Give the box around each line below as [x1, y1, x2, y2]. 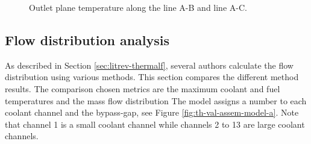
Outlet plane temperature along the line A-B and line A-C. [29, 1, 247, 13]
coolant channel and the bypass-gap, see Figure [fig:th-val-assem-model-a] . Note [5, 106, 299, 119]
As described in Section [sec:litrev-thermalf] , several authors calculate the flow [5, 58, 294, 71]
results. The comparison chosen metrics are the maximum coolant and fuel [5, 82, 280, 95]
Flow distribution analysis [5, 30, 170, 49]
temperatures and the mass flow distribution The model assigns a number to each [5, 94, 307, 107]
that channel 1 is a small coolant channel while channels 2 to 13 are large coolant [5, 117, 305, 130]
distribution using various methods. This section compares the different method [5, 70, 299, 83]
